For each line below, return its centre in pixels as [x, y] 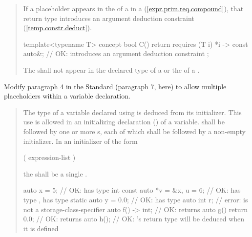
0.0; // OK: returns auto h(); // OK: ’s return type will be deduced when [134, 219]
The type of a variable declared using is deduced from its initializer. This [132, 112]
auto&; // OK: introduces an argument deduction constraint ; [116, 53]
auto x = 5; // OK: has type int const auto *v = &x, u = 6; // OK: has [132, 190]
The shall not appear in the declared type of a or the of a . [111, 69]
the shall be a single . [55, 173]
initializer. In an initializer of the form [80, 141]
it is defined [41, 228]
